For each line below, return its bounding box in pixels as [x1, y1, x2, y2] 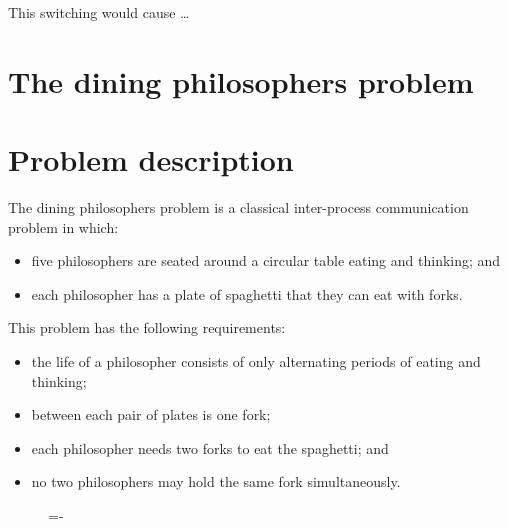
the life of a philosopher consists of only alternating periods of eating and [31, 351, 481, 372]
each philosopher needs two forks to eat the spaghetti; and [31, 437, 389, 458]
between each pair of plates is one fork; [31, 404, 271, 425]
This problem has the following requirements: [8, 317, 286, 338]
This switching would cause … [8, 2, 190, 22]
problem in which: [8, 216, 119, 237]
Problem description [8, 139, 294, 180]
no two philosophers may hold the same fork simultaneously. [31, 471, 401, 492]
